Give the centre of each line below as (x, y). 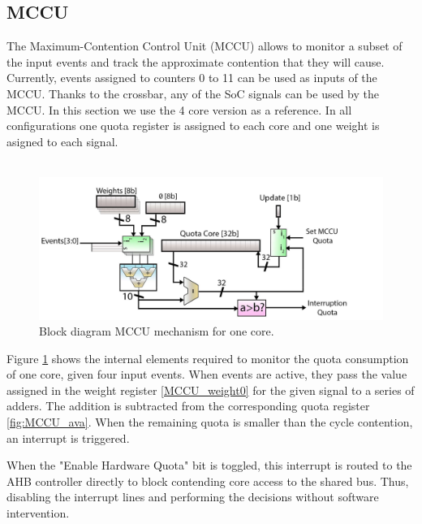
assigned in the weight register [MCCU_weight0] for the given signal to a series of (211, 390)
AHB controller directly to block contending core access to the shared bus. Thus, (208, 481)
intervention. (38, 513)
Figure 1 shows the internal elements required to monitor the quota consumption (208, 358)
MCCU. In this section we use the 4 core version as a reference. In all (179, 109)
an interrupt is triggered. (68, 437)
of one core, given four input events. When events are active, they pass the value (207, 374)
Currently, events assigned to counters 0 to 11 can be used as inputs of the (192, 78)
